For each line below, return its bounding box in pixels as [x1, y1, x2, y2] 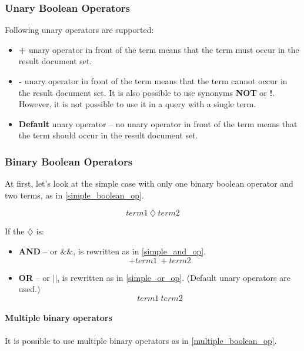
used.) [18, 283, 41, 295]
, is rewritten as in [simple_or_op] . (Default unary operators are [57, 271, 290, 283]
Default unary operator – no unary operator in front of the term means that [18, 117, 298, 130]
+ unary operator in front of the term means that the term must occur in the [18, 43, 299, 55]
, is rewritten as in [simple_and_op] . [73, 244, 206, 257]
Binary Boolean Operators [5, 154, 133, 168]
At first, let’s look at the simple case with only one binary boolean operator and [5, 177, 293, 190]
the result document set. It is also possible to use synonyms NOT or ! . [18, 86, 275, 98]
